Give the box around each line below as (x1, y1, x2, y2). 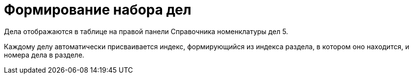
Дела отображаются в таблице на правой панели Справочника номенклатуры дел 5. (4, 27, 289, 36)
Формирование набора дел (4, 1, 191, 18)
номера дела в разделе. (4, 50, 84, 59)
